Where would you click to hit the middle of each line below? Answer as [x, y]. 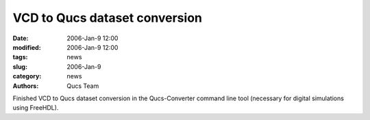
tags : [20, 57]
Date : [21, 38]
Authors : [26, 86]
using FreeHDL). [36, 108]
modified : [27, 47]
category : [27, 76]
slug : [20, 66]
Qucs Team [83, 86]
